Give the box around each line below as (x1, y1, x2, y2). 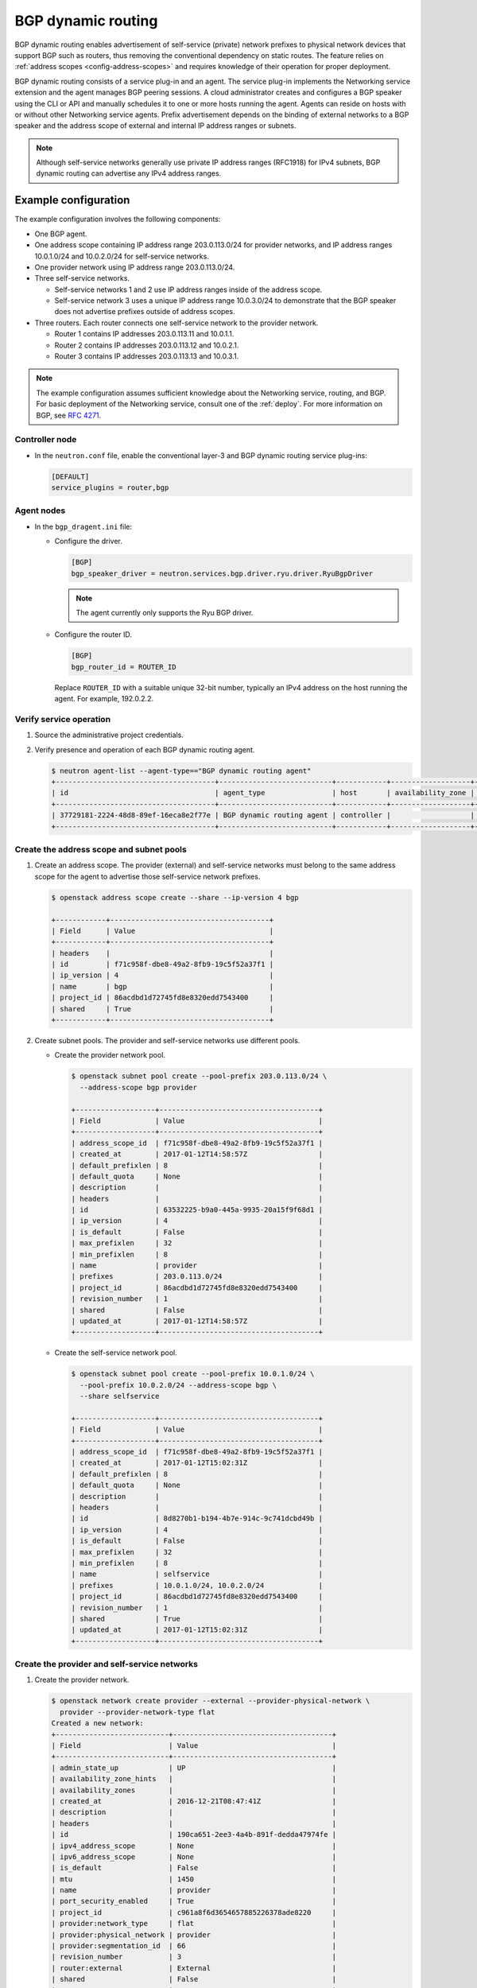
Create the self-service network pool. (54, 1348, 178, 1357)
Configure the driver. (54, 537, 122, 546)
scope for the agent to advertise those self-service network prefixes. (34, 872, 261, 881)
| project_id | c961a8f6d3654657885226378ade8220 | (51, 1908, 337, 1916)
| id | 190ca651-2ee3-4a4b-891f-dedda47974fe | (51, 1830, 337, 1839)
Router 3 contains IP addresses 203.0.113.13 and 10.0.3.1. (54, 351, 239, 361)
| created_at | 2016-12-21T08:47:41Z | (51, 1796, 337, 1805)
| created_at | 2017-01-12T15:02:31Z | (71, 1458, 324, 1467)
